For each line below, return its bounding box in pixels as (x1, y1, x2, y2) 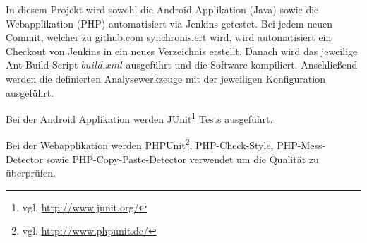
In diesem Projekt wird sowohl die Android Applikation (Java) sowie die (6, 2, 319, 16)
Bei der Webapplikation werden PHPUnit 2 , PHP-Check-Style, (6, 136, 274, 153)
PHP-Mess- (277, 138, 326, 153)
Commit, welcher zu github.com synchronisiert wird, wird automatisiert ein (6, 30, 332, 45)
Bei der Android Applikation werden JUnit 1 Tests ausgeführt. (6, 109, 273, 126)
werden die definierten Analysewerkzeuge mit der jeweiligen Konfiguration (6, 71, 325, 85)
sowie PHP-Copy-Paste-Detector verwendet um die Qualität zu (46, 151, 319, 166)
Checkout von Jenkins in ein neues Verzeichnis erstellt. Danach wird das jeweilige (6, 43, 358, 58)
